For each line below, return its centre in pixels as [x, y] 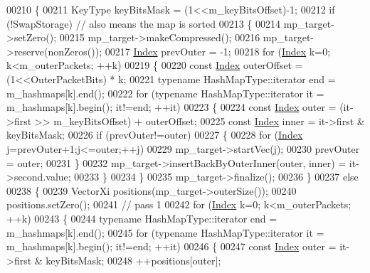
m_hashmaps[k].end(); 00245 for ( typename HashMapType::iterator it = [165, 232]
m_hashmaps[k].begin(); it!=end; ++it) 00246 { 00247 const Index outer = [171, 246]
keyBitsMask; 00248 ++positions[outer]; [133, 260]
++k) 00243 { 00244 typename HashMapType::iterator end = [142, 218]
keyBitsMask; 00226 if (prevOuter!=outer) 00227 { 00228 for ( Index [155, 135]
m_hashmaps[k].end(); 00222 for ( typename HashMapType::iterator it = [165, 93]
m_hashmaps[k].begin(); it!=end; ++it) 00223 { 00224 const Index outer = [171, 107]
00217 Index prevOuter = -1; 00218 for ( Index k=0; [218, 51]
